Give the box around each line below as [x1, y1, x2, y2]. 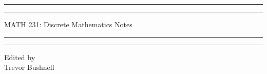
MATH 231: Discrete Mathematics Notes [4, 19, 132, 29]
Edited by [4, 51, 35, 62]
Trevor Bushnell [4, 62, 54, 72]
